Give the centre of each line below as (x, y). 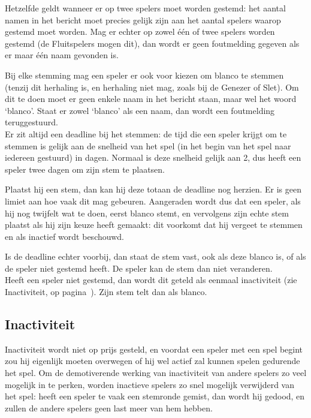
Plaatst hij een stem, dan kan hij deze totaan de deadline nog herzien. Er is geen (153, 189)
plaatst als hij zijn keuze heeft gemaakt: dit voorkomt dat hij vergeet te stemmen (154, 225)
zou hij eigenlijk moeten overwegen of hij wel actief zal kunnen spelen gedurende (153, 361)
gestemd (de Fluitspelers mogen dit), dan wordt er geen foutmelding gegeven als (152, 43)
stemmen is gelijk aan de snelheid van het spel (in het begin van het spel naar (148, 145)
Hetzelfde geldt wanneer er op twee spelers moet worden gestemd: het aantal (145, 8)
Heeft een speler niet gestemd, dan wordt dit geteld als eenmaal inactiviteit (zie (151, 280)
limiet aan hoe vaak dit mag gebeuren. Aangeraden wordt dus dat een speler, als (153, 201)
